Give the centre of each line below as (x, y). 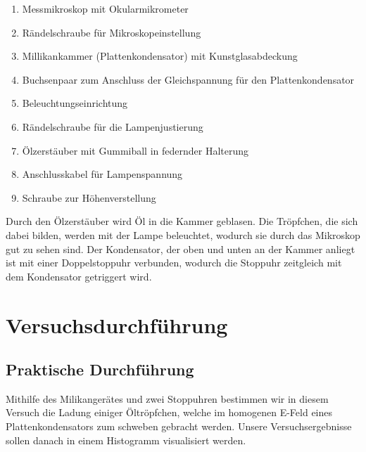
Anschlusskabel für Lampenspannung (102, 174)
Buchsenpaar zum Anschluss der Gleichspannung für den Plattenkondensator (188, 79)
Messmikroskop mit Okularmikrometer (105, 8)
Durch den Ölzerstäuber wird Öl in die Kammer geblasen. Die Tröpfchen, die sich (182, 221)
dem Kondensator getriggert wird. (79, 276)
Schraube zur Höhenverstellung (89, 197)
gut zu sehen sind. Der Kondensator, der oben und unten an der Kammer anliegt (181, 248)
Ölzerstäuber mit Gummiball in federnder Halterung (135, 150)
